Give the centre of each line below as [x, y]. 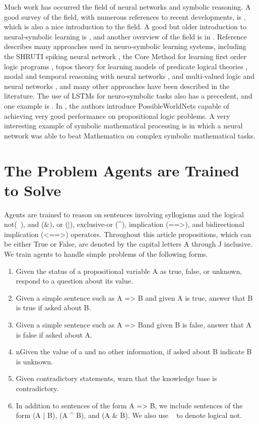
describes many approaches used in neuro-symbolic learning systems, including [125, 46]
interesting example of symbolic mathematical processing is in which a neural [123, 126]
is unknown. [35, 361]
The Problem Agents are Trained [122, 170]
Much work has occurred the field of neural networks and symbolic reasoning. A [127, 7]
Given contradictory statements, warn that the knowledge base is [116, 378]
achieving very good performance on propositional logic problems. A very [117, 115]
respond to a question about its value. [74, 281]
